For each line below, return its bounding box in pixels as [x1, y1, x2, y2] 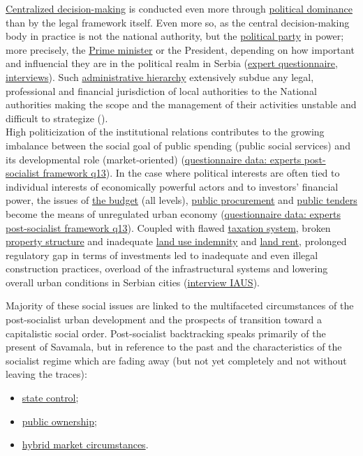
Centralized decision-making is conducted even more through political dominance [6, 1, 353, 15]
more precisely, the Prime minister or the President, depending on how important [6, 42, 355, 57]
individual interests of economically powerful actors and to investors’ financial [6, 179, 339, 193]
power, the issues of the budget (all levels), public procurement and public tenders [6, 193, 357, 207]
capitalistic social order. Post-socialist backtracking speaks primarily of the [6, 325, 326, 340]
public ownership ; [22, 413, 97, 428]
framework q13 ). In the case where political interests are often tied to [43, 166, 340, 180]
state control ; [22, 390, 79, 405]
